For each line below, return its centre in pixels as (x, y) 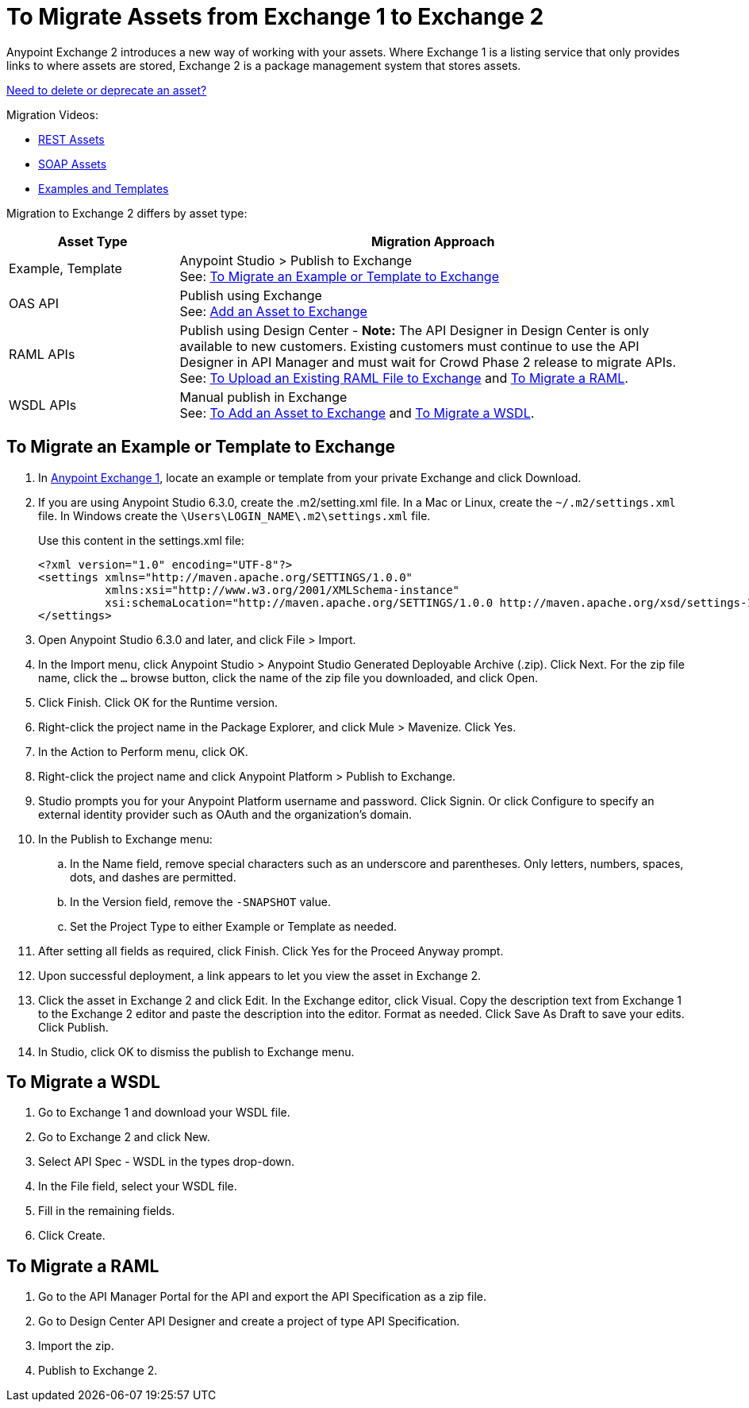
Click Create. (72, 1236)
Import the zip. (76, 1346)
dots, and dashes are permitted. (153, 877)
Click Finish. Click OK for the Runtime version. (158, 702)
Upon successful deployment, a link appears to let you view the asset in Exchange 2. (260, 975)
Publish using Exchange (251, 295)
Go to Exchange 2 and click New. (124, 1137)
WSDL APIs (43, 405)
